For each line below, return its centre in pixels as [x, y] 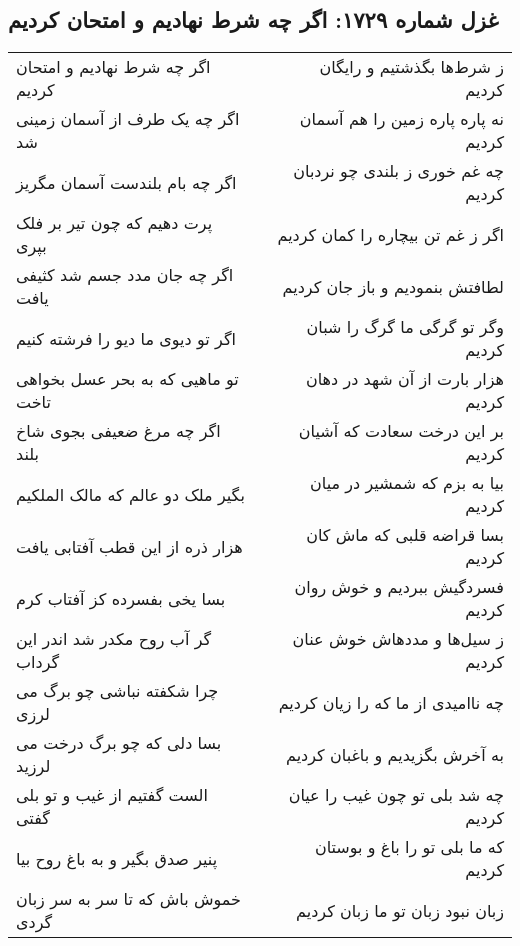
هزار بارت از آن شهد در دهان [404, 379]
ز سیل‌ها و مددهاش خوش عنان [398, 639]
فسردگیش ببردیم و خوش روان [399, 587]
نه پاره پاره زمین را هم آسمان [401, 119]
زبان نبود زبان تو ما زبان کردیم [400, 910]
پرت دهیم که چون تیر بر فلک [114, 223]
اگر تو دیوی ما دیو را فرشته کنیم [126, 338]
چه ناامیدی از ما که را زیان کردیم [391, 702]
